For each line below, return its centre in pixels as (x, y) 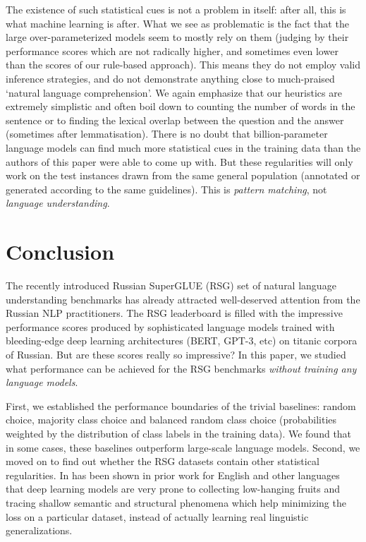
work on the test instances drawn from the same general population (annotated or (183, 175)
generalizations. (39, 530)
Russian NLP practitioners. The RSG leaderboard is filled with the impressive (174, 313)
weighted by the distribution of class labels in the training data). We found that (179, 433)
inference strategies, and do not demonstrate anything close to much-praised (170, 78)
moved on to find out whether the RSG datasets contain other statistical (163, 461)
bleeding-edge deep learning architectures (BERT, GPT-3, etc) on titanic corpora (182, 341)
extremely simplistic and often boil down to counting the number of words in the (181, 106)
